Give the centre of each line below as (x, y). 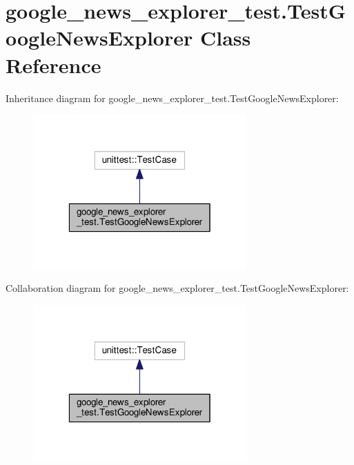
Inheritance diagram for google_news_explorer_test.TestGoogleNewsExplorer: (172, 98)
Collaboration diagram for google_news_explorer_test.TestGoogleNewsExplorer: (177, 288)
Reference (53, 65)
